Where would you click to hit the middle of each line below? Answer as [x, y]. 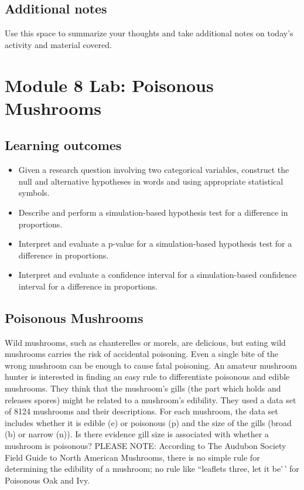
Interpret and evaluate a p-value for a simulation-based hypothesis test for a [155, 244]
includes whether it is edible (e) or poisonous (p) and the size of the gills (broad [148, 422]
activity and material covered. [58, 44]
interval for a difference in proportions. [88, 286]
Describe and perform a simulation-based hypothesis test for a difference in [153, 212]
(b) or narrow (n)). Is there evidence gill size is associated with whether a [137, 434]
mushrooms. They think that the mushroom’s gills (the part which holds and [143, 388]
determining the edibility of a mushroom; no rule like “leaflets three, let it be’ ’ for [152, 469]
